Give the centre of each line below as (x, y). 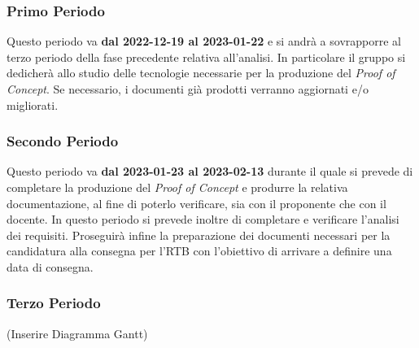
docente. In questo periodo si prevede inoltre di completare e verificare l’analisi (203, 219)
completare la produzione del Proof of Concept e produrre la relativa (177, 187)
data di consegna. (50, 266)
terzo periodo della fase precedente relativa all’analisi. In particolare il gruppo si (206, 57)
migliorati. (33, 104)
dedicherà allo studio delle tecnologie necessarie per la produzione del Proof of (201, 73)
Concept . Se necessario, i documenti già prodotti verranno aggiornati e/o (188, 89)
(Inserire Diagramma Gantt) (77, 333)
